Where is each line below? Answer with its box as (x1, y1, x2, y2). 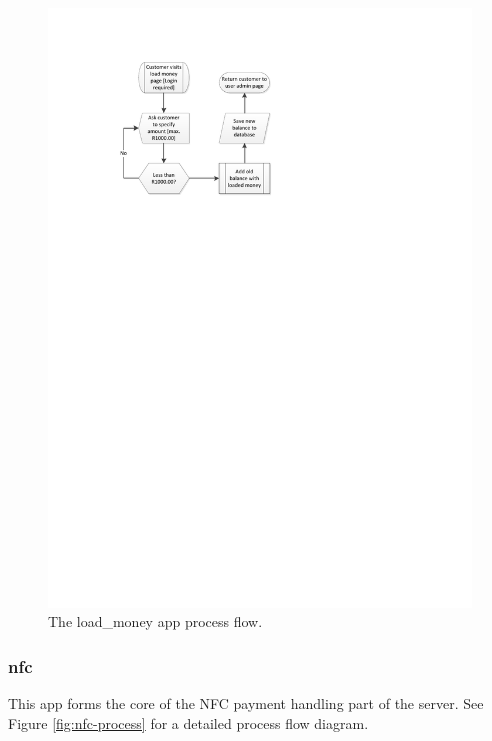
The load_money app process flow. (48, 611, 263, 632)
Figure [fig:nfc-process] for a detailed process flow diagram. (8, 712, 369, 733)
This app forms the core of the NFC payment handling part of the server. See (8, 693, 484, 714)
